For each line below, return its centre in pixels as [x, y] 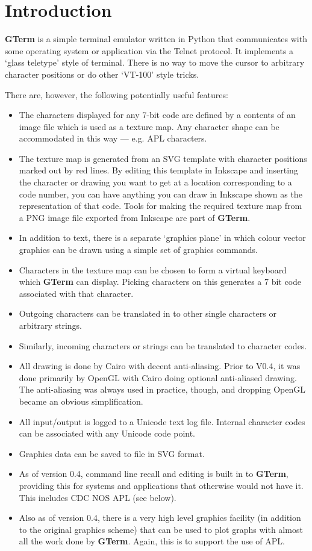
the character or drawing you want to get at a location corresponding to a [155, 182]
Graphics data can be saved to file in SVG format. [112, 453]
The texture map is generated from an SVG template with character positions [163, 158]
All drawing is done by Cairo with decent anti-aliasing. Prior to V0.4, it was [160, 366]
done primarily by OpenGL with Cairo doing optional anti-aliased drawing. [158, 377]
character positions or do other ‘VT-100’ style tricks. [102, 74]
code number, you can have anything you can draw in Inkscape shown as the [161, 194]
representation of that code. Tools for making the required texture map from [161, 206]
